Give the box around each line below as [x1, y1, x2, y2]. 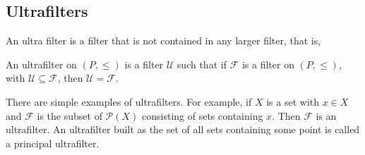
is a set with [266, 94, 320, 108]
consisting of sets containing [142, 108, 263, 123]
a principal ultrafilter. [6, 135, 100, 150]
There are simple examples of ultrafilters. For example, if [6, 94, 252, 108]
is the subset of [37, 108, 102, 123]
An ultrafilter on [6, 56, 77, 71]
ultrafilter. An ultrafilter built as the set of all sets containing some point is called [6, 122, 360, 137]
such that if [176, 56, 227, 71]
